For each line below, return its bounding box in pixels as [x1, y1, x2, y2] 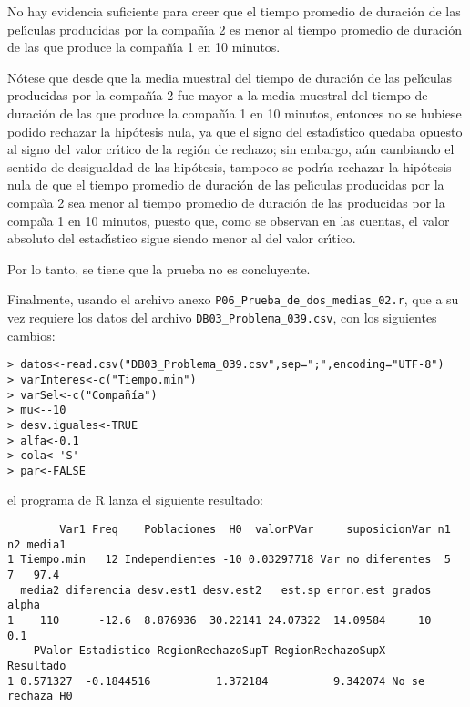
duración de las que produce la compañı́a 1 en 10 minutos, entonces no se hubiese [7, 103, 462, 122]
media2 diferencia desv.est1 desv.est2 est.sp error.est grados [20, 583, 432, 597]
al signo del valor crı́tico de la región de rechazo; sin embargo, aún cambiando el [7, 139, 455, 159]
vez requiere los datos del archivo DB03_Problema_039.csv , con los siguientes [7, 307, 437, 326]
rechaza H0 [7, 690, 73, 703]
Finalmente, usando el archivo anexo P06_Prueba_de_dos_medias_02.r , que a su [7, 290, 459, 309]
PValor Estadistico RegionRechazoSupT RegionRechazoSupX [33, 644, 386, 658]
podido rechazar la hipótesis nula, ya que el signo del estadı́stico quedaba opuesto [7, 121, 463, 140]
